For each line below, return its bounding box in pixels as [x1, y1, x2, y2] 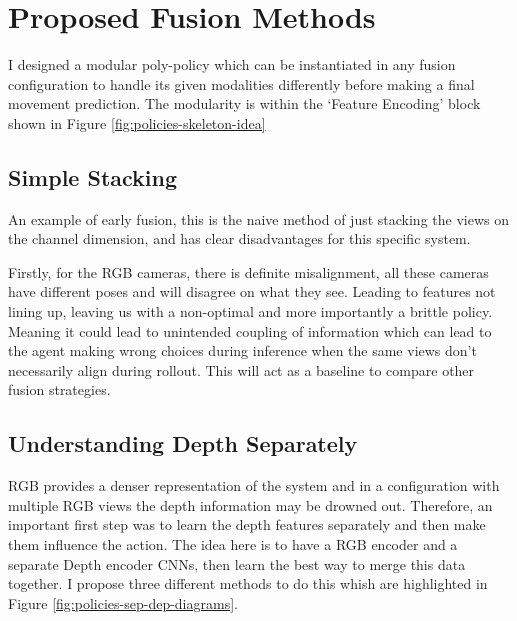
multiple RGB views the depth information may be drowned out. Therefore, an [8, 494, 493, 515]
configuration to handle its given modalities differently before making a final [8, 73, 475, 94]
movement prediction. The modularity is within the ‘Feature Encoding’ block [8, 93, 481, 114]
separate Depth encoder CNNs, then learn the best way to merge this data [8, 553, 466, 574]
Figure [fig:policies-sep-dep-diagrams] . [8, 592, 238, 613]
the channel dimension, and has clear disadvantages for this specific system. [8, 228, 471, 249]
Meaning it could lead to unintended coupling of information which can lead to [8, 320, 492, 341]
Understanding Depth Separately [8, 428, 358, 459]
